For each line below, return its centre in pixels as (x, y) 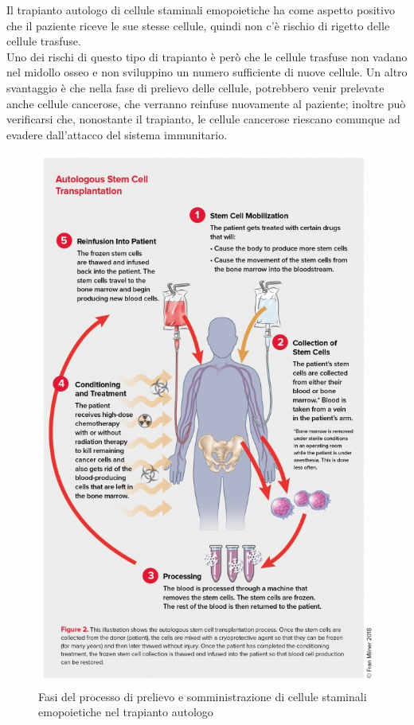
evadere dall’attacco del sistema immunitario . (117, 134)
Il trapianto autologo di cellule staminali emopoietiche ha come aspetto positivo (201, 10)
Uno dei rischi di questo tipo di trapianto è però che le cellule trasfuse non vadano (207, 56)
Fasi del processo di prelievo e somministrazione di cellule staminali (203, 696)
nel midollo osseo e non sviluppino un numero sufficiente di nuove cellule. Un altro (207, 72)
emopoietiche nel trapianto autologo (126, 712)
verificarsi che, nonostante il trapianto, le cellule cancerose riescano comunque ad (203, 119)
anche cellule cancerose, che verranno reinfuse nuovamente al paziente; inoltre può (206, 103)
